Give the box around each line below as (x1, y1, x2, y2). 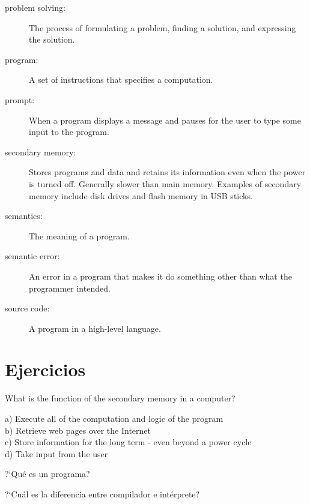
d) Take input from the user (5, 447, 108, 460)
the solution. (29, 33, 75, 46)
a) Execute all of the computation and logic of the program (5, 412, 223, 424)
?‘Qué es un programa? (5, 467, 90, 480)
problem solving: (5, 1, 65, 13)
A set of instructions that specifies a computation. (29, 73, 213, 86)
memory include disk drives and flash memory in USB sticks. (29, 189, 253, 202)
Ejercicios (5, 357, 86, 382)
